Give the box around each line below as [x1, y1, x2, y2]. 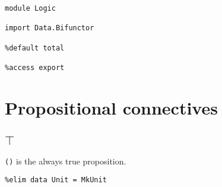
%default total [5, 43, 65, 52]
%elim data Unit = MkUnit [5, 176, 107, 185]
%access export [5, 63, 65, 72]
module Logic [5, 4, 56, 12]
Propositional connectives [5, 95, 218, 119]
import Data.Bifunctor [5, 24, 94, 33]
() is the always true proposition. [5, 154, 126, 167]
